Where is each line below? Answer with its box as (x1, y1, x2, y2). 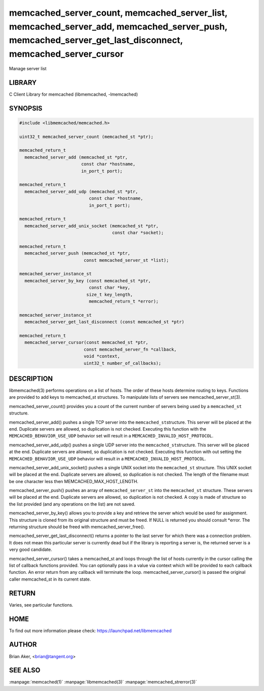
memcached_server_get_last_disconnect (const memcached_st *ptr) (24, 319, 185, 325)
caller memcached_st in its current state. (9, 576, 91, 582)
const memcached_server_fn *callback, (84, 346, 177, 352)
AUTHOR (9, 640, 37, 649)
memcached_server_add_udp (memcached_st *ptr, (24, 189, 138, 194)
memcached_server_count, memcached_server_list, (9, 7, 227, 18)
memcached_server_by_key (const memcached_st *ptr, (24, 278, 151, 283)
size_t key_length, (86, 292, 133, 297)
